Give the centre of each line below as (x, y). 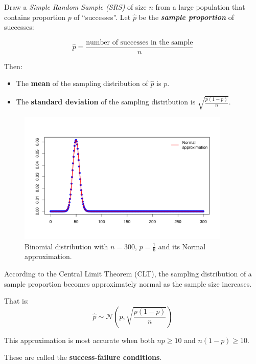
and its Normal (182, 246)
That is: (17, 301)
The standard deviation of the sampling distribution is (106, 102)
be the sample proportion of (186, 17)
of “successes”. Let (102, 17)
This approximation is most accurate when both (79, 340)
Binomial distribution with (66, 246)
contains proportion (35, 17)
